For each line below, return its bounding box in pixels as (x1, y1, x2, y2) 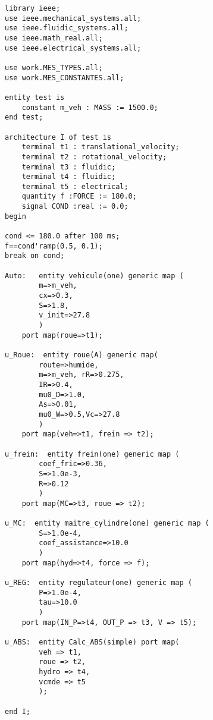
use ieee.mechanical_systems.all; (5, 14, 142, 23)
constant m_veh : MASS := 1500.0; (21, 103, 158, 112)
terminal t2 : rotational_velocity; (21, 152, 167, 161)
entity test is (5, 93, 65, 102)
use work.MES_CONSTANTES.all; (5, 73, 124, 82)
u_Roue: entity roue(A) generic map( (5, 350, 158, 359)
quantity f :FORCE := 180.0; (21, 192, 137, 201)
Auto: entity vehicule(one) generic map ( (5, 271, 184, 280)
